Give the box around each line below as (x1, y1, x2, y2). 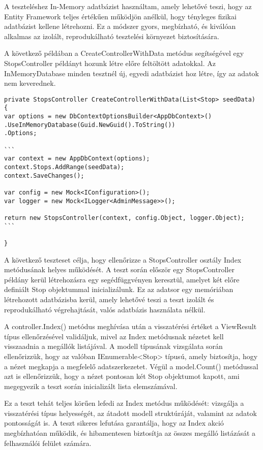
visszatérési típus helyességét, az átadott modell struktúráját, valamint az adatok (4, 407, 257, 418)
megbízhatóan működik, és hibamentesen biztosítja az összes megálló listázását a (4, 428, 256, 438)
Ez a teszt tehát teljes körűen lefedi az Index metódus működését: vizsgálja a (4, 398, 244, 408)
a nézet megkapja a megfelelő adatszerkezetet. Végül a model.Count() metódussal (4, 361, 258, 371)
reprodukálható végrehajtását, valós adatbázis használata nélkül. (4, 304, 206, 314)
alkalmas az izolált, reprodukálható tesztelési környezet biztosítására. (4, 30, 219, 41)
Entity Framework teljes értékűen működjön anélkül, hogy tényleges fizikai (4, 11, 237, 21)
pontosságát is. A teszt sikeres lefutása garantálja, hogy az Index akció (4, 417, 224, 428)
